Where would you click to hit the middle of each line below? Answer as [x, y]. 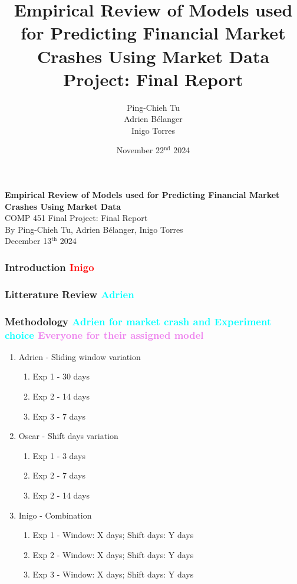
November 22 [140, 150]
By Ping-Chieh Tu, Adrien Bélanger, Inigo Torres [94, 229]
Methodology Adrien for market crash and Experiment [138, 321]
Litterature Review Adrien [70, 294]
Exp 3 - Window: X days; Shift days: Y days [113, 574]
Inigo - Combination [55, 515]
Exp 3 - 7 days [59, 416]
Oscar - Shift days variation [68, 436]
